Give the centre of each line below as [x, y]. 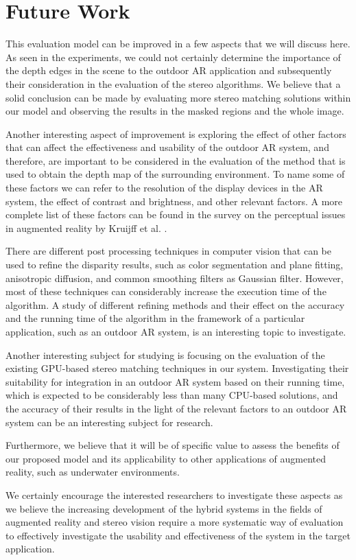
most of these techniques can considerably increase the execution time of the [166, 291]
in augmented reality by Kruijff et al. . [86, 227]
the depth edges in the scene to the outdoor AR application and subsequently [169, 70]
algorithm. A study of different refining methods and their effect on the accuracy [175, 304]
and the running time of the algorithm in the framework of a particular [155, 318]
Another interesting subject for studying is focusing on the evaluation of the [165, 354]
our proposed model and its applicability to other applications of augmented [166, 458]
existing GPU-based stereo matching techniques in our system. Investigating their [177, 368]
